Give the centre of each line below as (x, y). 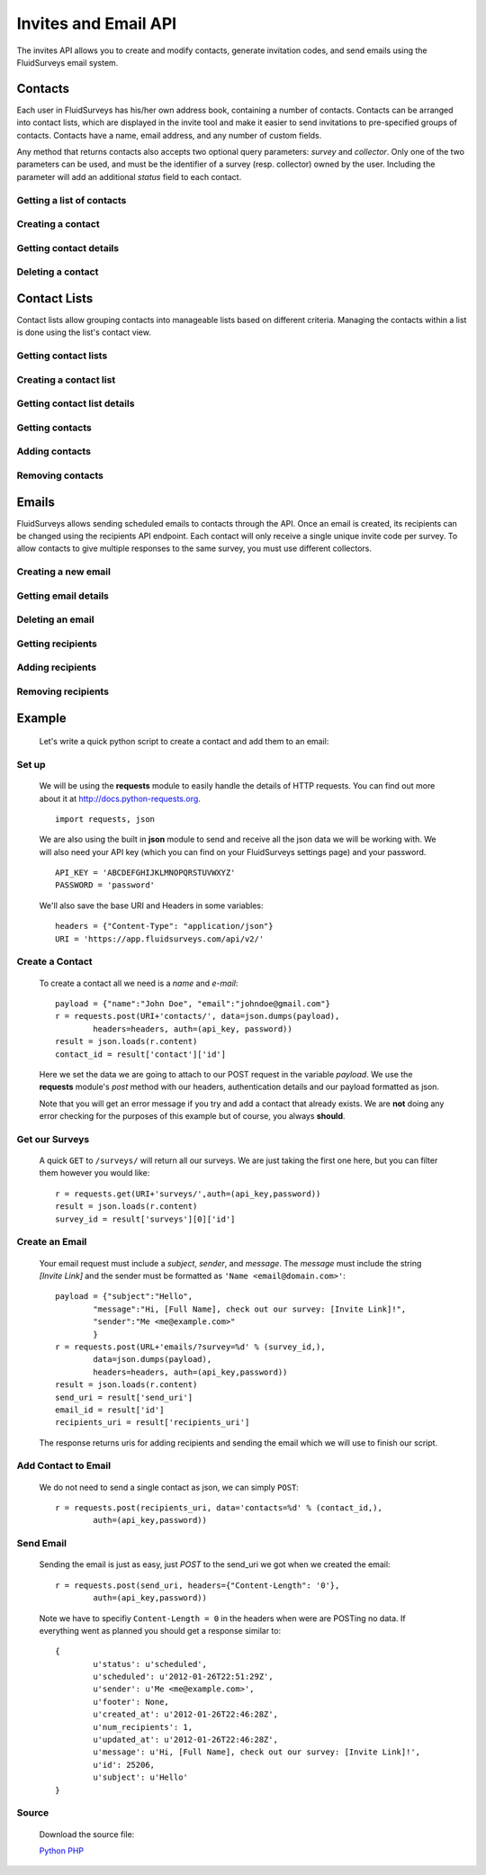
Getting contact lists (62, 356)
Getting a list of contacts (72, 200)
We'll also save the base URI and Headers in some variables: (151, 906)
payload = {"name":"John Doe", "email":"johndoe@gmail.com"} (193, 1004)
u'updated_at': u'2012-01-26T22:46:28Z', (186, 1740)
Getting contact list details (76, 403)
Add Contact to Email (64, 1465)
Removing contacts (60, 475)
